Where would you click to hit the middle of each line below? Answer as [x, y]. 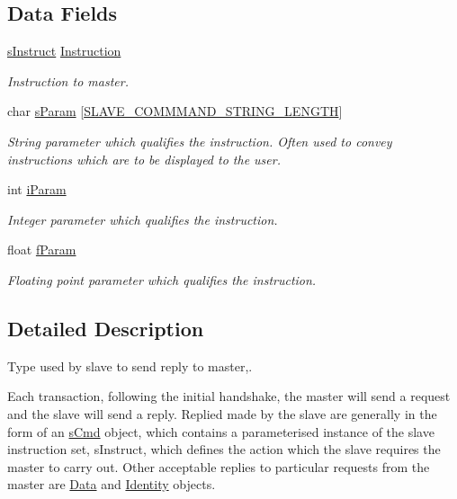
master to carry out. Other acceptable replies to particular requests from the [219, 466]
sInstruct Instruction [64, 51]
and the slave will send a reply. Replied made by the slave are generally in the [222, 413]
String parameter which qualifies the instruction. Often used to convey [200, 141]
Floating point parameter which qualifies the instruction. [162, 279]
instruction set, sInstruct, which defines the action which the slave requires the [224, 449]
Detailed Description [106, 328]
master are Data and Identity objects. [112, 484]
